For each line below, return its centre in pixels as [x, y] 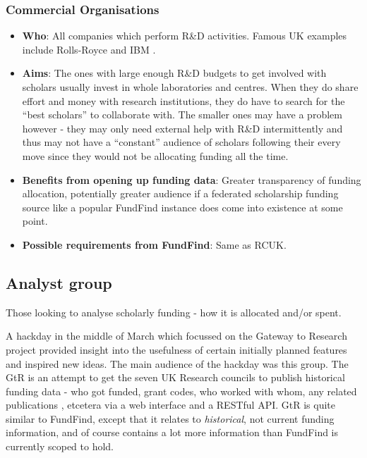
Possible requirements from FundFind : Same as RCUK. [154, 244]
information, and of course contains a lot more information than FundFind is [172, 432]
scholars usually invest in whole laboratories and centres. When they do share [190, 87]
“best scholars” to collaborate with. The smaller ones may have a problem [182, 114]
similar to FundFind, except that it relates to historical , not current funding [170, 418]
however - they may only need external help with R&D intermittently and [182, 128]
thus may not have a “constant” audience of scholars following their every [181, 142]
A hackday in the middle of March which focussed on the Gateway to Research [176, 336]
